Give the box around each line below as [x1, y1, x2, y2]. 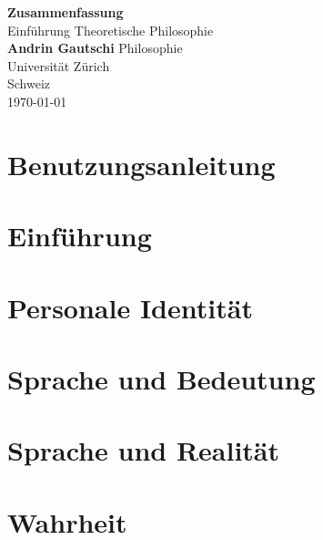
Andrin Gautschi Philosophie [7, 38, 183, 57]
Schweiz [7, 74, 51, 93]
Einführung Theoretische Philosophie [7, 20, 214, 39]
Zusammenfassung [7, 3, 124, 21]
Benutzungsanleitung [7, 145, 276, 182]
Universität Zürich [7, 56, 110, 75]
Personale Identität [7, 288, 253, 326]
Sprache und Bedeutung [7, 359, 316, 397]
